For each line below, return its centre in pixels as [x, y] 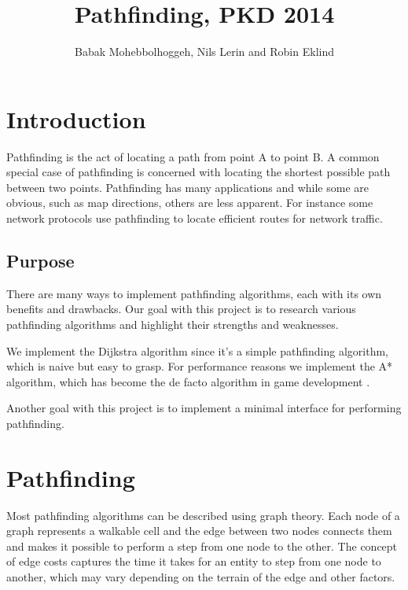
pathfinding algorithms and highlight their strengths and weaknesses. [173, 324]
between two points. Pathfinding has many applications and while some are [187, 187]
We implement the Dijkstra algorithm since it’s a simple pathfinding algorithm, [197, 350]
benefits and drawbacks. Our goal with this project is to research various [181, 309]
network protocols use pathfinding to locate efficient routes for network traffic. [195, 218]
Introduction [76, 118]
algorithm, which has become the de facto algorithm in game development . [188, 381]
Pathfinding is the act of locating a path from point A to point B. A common [193, 156]
